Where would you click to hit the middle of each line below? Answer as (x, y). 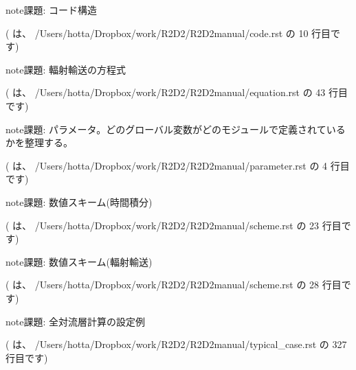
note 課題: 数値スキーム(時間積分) (79, 201)
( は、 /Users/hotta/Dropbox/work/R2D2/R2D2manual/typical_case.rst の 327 (176, 344)
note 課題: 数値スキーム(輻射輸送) (79, 261)
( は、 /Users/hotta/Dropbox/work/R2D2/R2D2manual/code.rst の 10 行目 (168, 33)
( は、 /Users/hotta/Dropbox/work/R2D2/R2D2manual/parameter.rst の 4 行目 (178, 165)
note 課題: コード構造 (52, 10)
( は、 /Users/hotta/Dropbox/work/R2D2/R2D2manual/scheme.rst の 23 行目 (174, 225)
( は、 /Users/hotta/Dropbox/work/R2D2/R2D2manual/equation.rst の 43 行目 (177, 92)
